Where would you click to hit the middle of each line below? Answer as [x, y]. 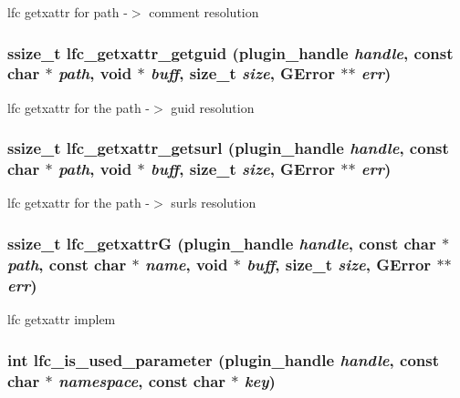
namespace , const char [142, 380]
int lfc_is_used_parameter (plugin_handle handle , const [224, 359]
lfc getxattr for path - [68, 12]
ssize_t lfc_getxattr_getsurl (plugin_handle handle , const [228, 148]
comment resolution [204, 12]
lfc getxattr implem [62, 319]
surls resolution [214, 203]
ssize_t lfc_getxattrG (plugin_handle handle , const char [222, 243]
